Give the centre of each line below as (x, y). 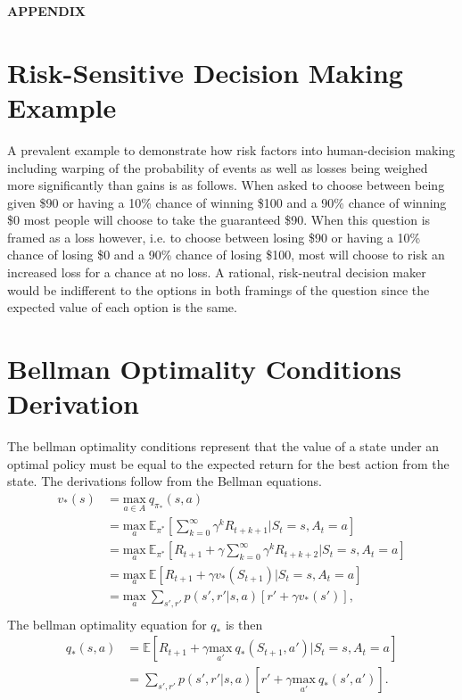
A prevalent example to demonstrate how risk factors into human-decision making (231, 149)
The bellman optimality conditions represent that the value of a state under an (223, 446)
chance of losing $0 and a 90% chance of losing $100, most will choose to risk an (226, 255)
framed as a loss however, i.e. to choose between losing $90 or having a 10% (214, 237)
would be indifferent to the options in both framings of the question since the (219, 289)
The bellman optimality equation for (107, 624)
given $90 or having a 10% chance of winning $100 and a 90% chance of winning (227, 202)
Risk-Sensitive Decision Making (205, 72)
